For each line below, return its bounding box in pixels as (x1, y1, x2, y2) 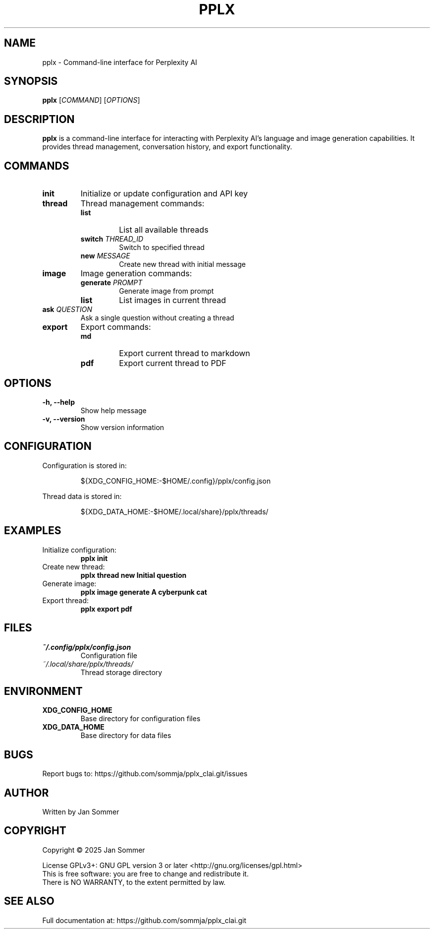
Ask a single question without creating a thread (80, 313, 234, 322)
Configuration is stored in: (42, 461, 127, 470)
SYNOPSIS (4, 75, 58, 88)
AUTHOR (4, 786, 49, 799)
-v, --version (42, 414, 85, 423)
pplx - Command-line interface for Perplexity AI (42, 58, 197, 66)
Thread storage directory (80, 668, 163, 677)
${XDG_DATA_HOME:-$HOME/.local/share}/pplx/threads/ (80, 507, 269, 516)
